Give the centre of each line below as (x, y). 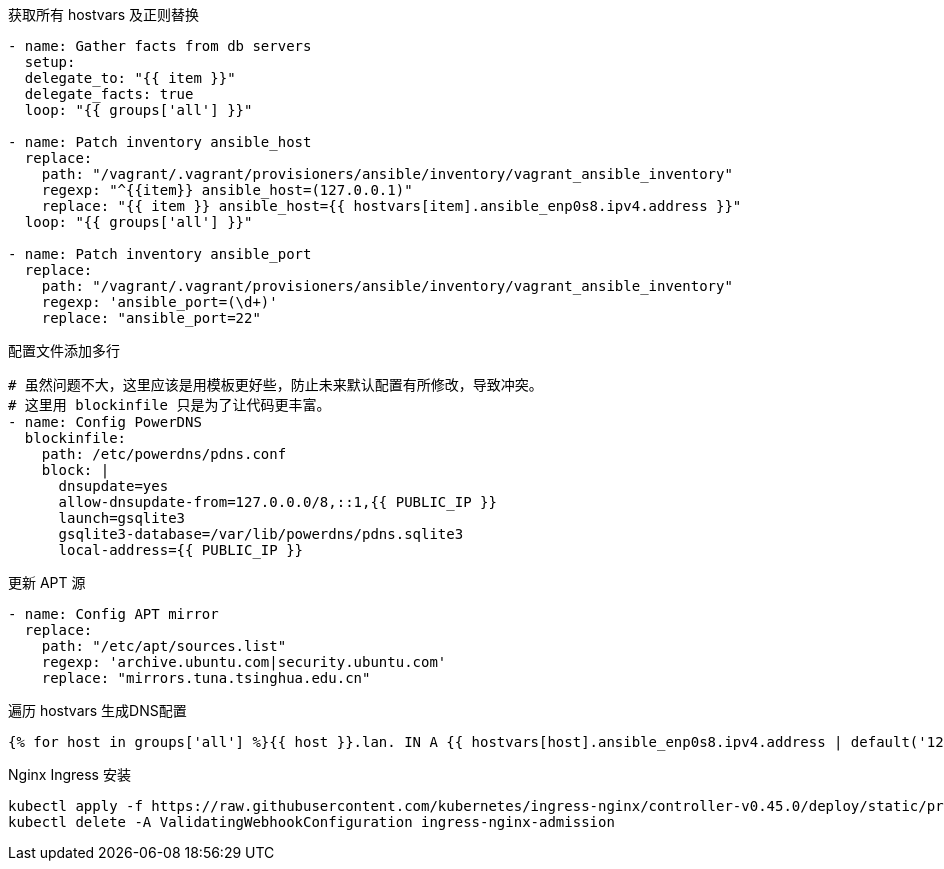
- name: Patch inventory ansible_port (160, 254)
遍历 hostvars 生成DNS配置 (97, 710)
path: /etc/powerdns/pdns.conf (164, 454)
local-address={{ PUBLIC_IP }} (181, 550)
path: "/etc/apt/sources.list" (164, 646)
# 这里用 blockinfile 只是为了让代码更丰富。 (169, 405)
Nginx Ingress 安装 (69, 774)
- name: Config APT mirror (113, 614)
